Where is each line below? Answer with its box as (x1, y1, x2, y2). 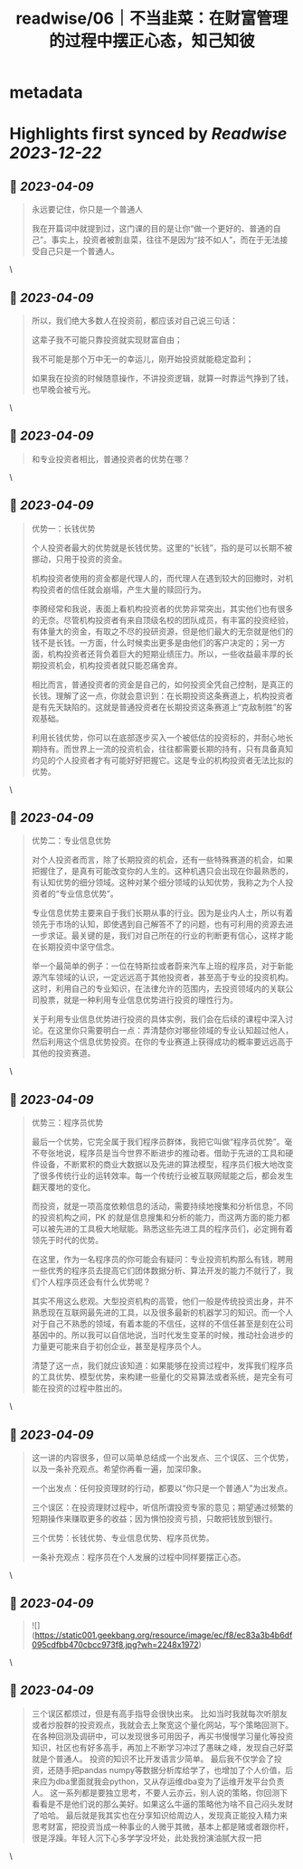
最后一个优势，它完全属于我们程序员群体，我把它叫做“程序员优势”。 (31, 1137, 285, 1147)
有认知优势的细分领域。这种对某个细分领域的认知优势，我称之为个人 (31, 877, 286, 888)
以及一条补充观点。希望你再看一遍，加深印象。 (31, 1464, 206, 1475)
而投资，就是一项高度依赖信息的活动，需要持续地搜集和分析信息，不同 (31, 1201, 294, 1212)
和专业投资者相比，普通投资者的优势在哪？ (31, 453, 191, 464)
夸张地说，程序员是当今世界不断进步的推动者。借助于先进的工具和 (39, 1147, 286, 1158)
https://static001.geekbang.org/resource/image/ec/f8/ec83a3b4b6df (34, 1629, 293, 1640)
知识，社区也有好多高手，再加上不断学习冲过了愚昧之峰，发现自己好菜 (31, 1742, 294, 1752)
